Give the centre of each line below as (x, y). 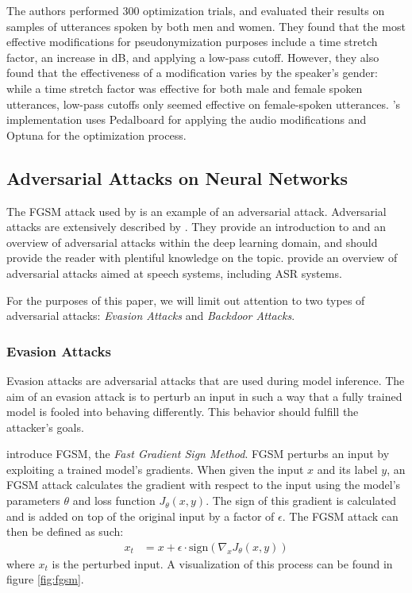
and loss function (114, 501)
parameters (33, 501)
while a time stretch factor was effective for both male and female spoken (185, 88)
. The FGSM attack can (340, 516)
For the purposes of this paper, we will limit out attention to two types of (186, 300)
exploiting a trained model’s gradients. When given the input (155, 469)
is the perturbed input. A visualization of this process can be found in (222, 563)
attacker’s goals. (45, 427)
